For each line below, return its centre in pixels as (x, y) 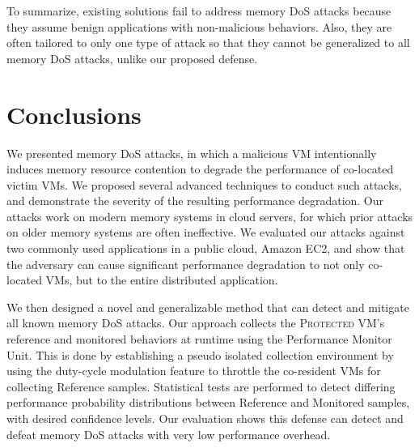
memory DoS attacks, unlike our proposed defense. (132, 58)
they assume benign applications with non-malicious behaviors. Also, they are (199, 26)
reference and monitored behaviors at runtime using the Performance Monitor (199, 339)
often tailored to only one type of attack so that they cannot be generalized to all (208, 43)
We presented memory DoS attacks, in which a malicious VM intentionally (192, 153)
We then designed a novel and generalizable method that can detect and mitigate (208, 307)
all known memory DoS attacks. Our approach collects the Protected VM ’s (196, 323)
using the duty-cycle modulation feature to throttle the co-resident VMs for (194, 371)
